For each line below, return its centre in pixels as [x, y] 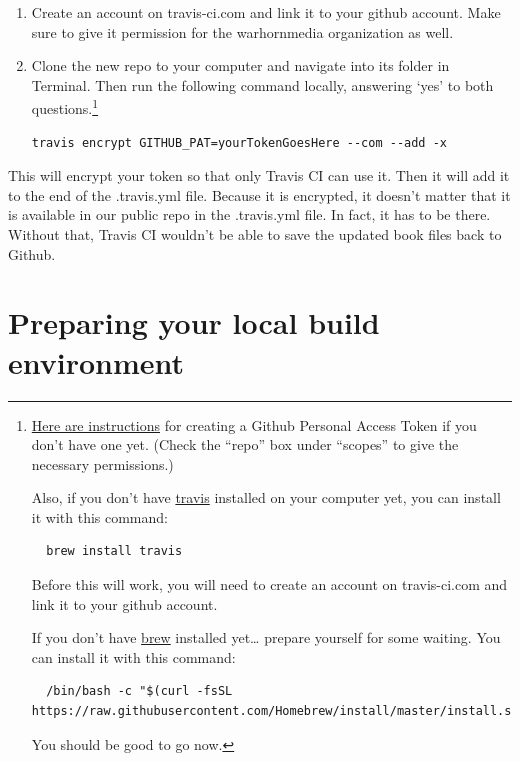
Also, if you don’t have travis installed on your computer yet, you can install [266, 497]
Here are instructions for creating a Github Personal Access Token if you [254, 424]
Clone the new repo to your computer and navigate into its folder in [240, 65]
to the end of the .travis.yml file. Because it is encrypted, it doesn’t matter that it [259, 194]
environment [96, 361]
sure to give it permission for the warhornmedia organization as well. [242, 31]
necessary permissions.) [102, 463]
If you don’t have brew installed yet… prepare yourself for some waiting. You [266, 637]
